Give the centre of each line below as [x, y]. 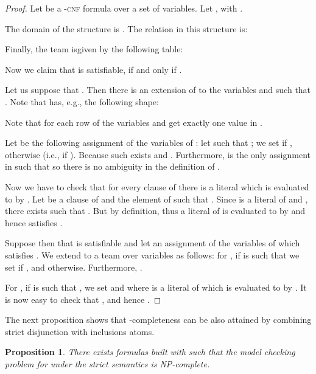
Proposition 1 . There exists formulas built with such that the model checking [150, 352]
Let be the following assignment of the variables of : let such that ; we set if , [149, 143]
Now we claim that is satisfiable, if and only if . [93, 69]
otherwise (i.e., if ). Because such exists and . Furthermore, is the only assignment [158, 154]
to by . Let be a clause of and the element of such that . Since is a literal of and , [156, 199]
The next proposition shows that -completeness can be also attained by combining [158, 320]
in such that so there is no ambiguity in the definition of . [113, 166]
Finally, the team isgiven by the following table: [94, 49]
